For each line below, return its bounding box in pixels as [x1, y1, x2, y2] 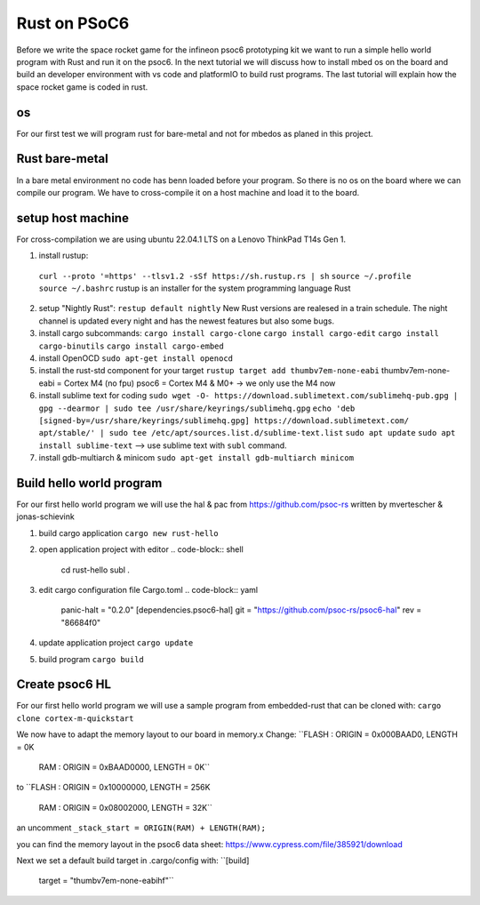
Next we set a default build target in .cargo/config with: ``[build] [16, 854, 250, 866]
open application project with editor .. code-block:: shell [38, 544, 244, 555]
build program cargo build [38, 653, 144, 664]
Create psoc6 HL [16, 677, 111, 693]
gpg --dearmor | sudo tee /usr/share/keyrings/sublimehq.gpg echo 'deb [38, 403, 356, 413]
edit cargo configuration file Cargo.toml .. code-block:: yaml [38, 584, 258, 595]
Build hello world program [16, 476, 163, 491]
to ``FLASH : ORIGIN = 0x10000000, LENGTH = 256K [16, 782, 211, 793]
